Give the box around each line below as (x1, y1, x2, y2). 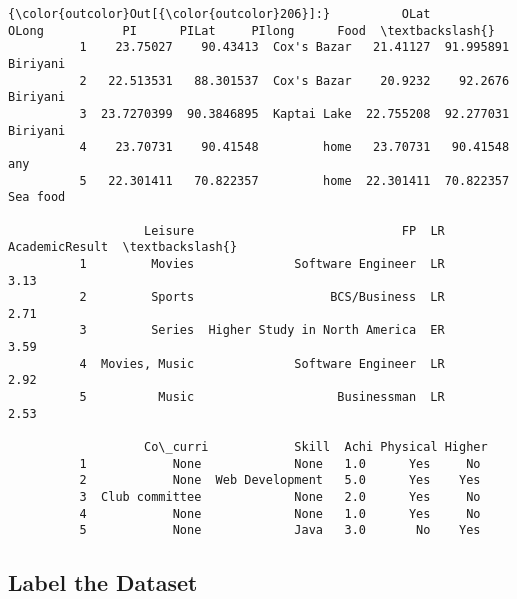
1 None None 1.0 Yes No (79, 456, 481, 471)
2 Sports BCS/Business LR (79, 290, 445, 305)
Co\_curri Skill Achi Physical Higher (144, 440, 488, 455)
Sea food (8, 190, 66, 205)
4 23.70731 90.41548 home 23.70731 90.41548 (79, 140, 510, 155)
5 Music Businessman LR (79, 390, 445, 405)
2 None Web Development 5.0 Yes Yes (79, 473, 481, 488)
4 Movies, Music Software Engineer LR (79, 356, 445, 371)
